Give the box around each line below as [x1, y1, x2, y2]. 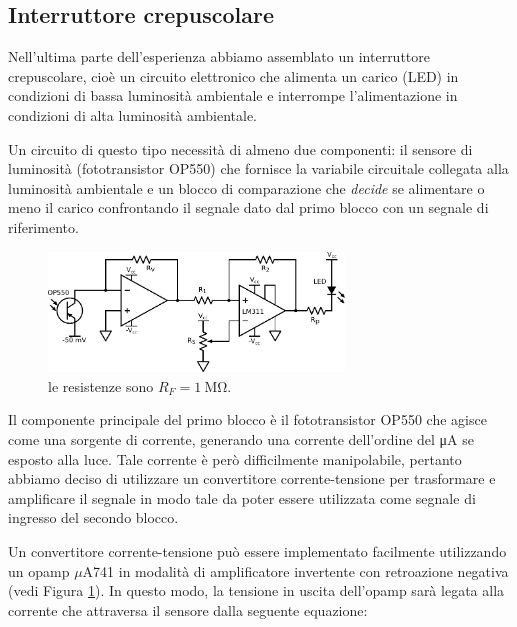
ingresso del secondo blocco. [8, 507, 179, 528]
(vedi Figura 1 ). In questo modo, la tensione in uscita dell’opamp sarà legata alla [8, 580, 505, 601]
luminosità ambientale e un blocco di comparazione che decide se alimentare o [8, 177, 485, 198]
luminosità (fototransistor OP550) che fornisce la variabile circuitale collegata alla [8, 158, 509, 179]
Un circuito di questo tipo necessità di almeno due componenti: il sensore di [8, 138, 473, 159]
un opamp [8, 560, 70, 581]
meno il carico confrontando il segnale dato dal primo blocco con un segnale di [8, 197, 489, 218]
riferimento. [8, 216, 79, 237]
